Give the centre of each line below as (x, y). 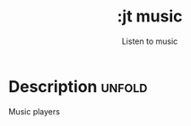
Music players (34, 111)
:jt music (150, 17)
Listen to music (150, 41)
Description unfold (78, 86)
